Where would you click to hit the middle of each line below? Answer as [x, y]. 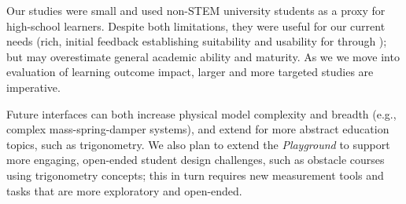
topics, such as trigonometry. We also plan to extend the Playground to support [198, 144]
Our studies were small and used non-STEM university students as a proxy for [196, 10]
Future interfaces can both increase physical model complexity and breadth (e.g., [201, 113]
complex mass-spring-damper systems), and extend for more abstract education [198, 129]
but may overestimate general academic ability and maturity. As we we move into [203, 56]
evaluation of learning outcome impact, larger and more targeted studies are [190, 72]
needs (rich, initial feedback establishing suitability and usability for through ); [197, 41]
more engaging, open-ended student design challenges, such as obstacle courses [196, 160]
